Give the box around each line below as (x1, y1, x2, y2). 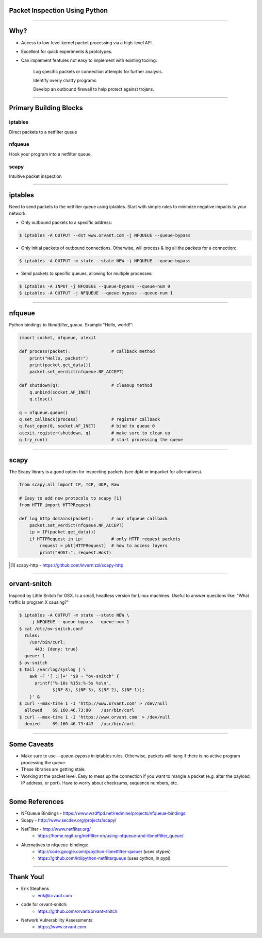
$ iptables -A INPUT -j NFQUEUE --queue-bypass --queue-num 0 (19, 283, 170, 289)
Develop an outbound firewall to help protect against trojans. (33, 86, 155, 92)
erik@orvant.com (37, 892, 72, 898)
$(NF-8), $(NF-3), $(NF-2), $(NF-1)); (52, 687, 145, 693)
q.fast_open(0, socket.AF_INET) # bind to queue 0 (19, 423, 155, 429)
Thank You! (9, 873, 45, 881)
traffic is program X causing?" (9, 599, 69, 605)
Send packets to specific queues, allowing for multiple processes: (21, 270, 153, 276)
